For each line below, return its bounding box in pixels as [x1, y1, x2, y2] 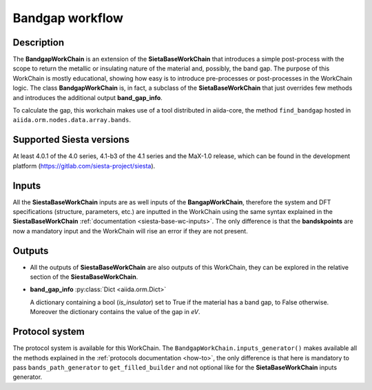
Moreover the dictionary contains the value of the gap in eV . [30, 308, 200, 316]
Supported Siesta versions [12, 134, 130, 146]
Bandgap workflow [12, 10, 124, 26]
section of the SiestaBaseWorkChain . [30, 273, 138, 281]
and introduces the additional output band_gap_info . [12, 93, 163, 101]
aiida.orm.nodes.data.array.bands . [12, 116, 131, 124]
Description [12, 37, 65, 48]
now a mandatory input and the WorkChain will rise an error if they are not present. [12, 226, 248, 235]
